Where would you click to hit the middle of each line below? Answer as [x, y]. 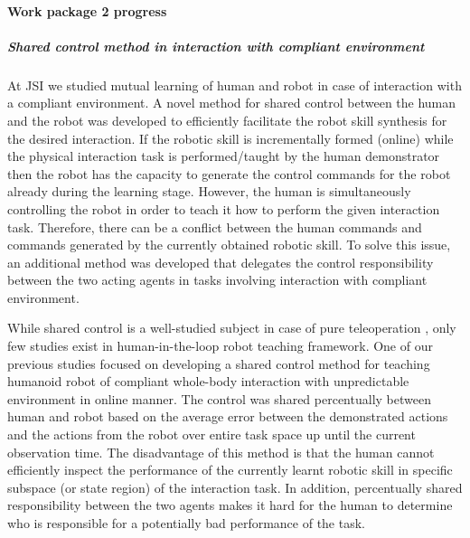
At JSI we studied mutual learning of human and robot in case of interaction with [235, 85]
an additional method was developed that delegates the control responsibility [221, 262]
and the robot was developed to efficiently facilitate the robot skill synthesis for [227, 120]
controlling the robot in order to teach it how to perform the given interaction [224, 208]
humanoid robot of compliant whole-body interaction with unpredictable [208, 381]
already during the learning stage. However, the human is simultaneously [209, 191]
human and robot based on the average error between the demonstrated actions [228, 416]
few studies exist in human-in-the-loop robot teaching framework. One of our [220, 346]
